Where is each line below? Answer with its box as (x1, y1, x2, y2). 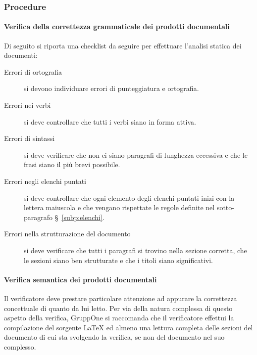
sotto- (216, 202, 234, 213)
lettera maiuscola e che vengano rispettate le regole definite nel (24, 202, 215, 213)
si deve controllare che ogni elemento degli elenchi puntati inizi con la (24, 192, 235, 203)
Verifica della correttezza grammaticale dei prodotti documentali (4, 21, 230, 32)
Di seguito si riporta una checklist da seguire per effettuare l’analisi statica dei (4, 40, 242, 50)
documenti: (4, 50, 38, 60)
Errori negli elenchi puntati (4, 176, 87, 186)
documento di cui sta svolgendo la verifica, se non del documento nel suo (4, 332, 225, 342)
